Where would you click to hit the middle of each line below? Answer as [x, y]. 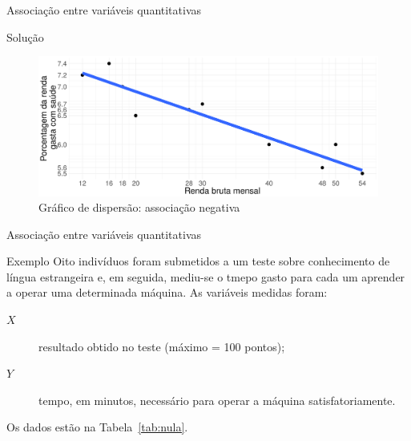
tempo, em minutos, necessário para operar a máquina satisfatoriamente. [217, 400]
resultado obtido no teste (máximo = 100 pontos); [162, 346]
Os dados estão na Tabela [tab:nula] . [97, 427]
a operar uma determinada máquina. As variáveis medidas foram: [167, 292]
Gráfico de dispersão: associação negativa [139, 207]
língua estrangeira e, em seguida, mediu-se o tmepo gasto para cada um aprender [206, 276]
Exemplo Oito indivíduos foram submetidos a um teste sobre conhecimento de [198, 261]
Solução [25, 36]
